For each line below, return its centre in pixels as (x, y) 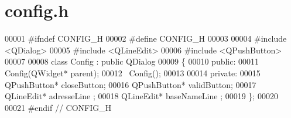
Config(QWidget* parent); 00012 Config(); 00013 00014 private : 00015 (133, 73)
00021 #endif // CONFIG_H (58, 107)
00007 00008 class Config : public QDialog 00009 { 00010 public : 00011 (132, 61)
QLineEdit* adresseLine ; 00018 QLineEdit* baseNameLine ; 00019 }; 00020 (141, 96)
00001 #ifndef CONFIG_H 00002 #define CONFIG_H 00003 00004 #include (146, 38)
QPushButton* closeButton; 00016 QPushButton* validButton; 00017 (131, 84)
